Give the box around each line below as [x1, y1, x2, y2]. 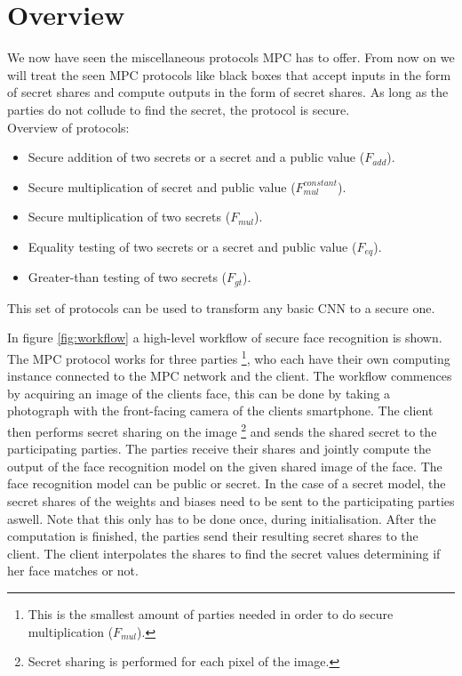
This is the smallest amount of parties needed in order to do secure [28, 605, 394, 623]
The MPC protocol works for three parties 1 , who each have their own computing [7, 346, 450, 367]
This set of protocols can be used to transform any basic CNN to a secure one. [7, 298, 435, 317]
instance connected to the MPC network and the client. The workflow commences [7, 366, 452, 385]
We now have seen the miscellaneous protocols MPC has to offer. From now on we [7, 48, 455, 67]
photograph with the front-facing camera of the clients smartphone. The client [7, 401, 434, 420]
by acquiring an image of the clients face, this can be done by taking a [7, 383, 391, 402]
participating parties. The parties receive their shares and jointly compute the [7, 439, 431, 458]
